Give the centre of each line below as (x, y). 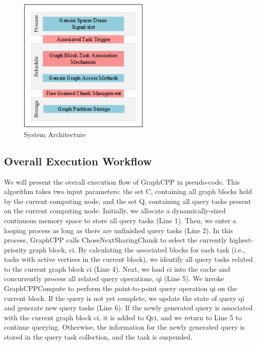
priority (15, 249)
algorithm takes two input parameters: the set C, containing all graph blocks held (128, 191)
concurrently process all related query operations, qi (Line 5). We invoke (114, 278)
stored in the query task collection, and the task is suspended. (98, 337)
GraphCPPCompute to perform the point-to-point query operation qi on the (121, 288)
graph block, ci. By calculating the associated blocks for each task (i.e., (137, 249)
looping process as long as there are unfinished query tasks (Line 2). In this (119, 230)
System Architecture (55, 134)
